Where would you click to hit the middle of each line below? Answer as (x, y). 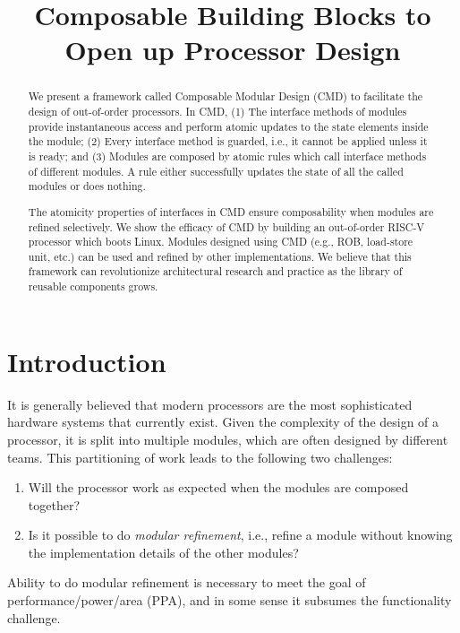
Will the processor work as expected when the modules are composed (218, 487)
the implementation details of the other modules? (163, 552)
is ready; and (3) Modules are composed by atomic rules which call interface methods (227, 156)
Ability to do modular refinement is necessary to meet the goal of (187, 582)
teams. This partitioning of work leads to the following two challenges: (200, 457)
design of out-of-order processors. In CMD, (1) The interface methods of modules (217, 112)
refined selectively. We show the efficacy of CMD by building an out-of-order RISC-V (226, 226)
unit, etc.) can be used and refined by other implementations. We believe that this (220, 256)
